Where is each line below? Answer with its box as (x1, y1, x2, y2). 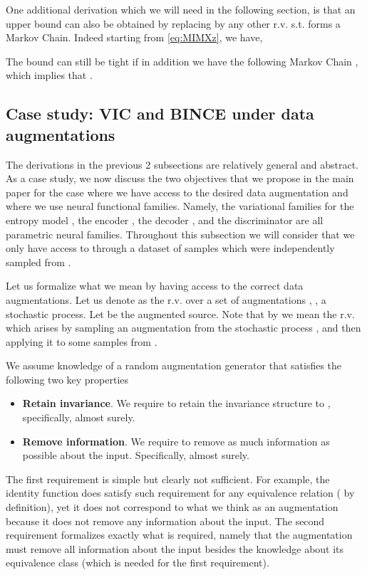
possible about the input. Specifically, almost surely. (22, 448, 249, 463)
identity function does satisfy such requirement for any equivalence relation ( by (6, 485, 355, 500)
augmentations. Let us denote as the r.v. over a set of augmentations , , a (6, 292, 326, 307)
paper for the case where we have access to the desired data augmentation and (6, 184, 348, 199)
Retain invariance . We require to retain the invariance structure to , (22, 396, 331, 411)
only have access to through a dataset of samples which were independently (6, 241, 335, 255)
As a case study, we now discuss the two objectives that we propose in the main (6, 171, 354, 186)
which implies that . (6, 68, 93, 83)
